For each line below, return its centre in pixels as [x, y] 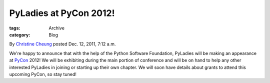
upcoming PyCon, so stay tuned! [43, 74]
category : [20, 34]
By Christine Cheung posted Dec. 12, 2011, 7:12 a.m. [62, 44]
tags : [15, 28]
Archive [57, 28]
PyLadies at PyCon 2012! [62, 13]
